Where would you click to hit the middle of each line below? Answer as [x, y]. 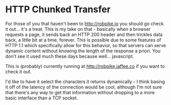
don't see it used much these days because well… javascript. [70, 56]
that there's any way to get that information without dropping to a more [80, 92]
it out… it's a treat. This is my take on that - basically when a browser [78, 29]
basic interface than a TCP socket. [42, 98]
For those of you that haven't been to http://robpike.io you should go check [84, 24]
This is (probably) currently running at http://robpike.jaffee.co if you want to [85, 66]
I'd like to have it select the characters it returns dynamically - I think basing [85, 81]
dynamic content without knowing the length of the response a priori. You [83, 51]
